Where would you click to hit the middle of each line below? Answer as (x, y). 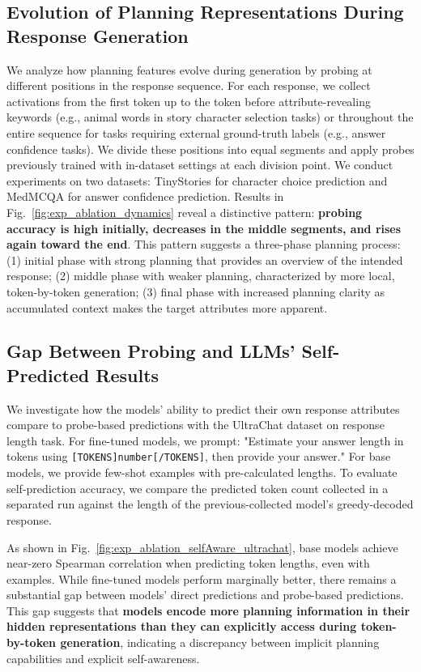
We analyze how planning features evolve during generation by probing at (189, 69)
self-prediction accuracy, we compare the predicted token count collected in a (198, 488)
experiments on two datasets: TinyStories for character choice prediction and (197, 180)
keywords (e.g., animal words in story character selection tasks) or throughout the (210, 117)
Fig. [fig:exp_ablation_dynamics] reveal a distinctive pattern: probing (185, 212)
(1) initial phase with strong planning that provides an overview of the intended (205, 259)
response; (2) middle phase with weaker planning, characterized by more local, (201, 276)
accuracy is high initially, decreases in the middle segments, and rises (204, 228)
